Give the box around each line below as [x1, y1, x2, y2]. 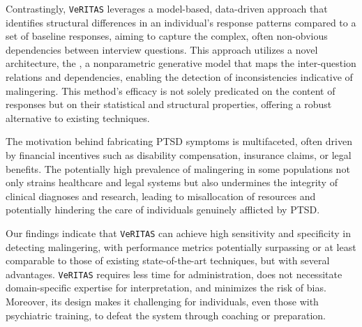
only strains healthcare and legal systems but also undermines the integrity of [6, 175, 338, 190]
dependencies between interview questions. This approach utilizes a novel [6, 42, 318, 56]
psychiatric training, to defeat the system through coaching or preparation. [6, 307, 326, 322]
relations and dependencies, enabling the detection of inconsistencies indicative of [6, 70, 353, 84]
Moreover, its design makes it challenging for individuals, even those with [6, 294, 319, 309]
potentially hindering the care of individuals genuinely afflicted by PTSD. [6, 202, 320, 217]
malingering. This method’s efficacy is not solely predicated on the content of [6, 83, 335, 98]
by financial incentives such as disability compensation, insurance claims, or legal [6, 148, 352, 162]
